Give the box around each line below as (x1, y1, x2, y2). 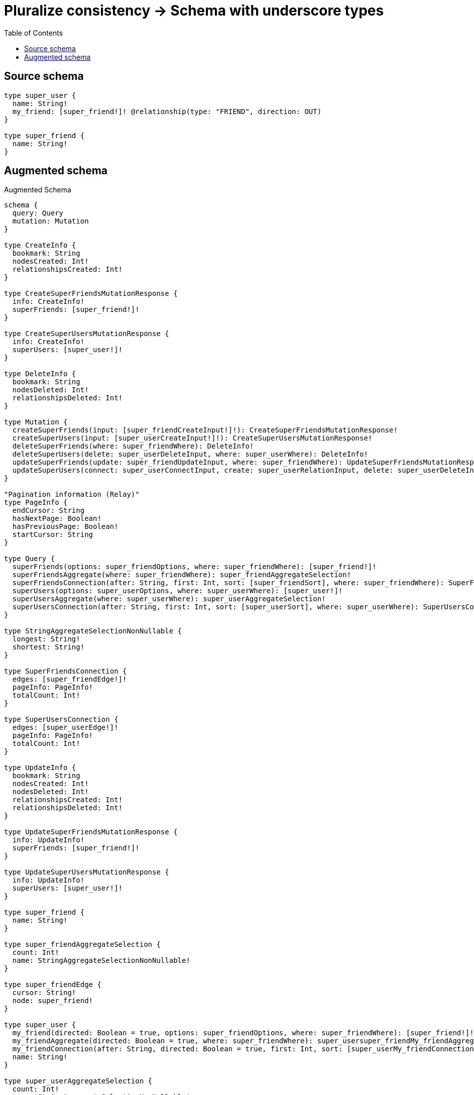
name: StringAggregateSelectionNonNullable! (12, 956, 190, 965)
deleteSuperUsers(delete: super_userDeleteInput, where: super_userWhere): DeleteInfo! (12, 450, 368, 459)
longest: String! (12, 635, 80, 643)
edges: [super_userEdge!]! (12, 723, 118, 732)
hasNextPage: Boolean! (12, 514, 101, 523)
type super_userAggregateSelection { (4, 1077, 153, 1085)
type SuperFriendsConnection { (4, 667, 127, 676)
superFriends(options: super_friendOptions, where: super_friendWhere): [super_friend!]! (12, 563, 377, 571)
